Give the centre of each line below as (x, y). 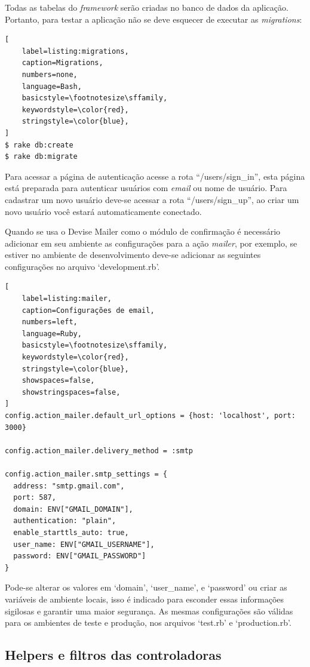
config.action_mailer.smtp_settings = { (86, 474)
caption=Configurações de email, (88, 310)
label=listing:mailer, (67, 299)
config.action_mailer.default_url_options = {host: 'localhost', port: (150, 416)
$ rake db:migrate (41, 157)
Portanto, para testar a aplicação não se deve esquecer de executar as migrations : (154, 19)
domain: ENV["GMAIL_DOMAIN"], (73, 509)
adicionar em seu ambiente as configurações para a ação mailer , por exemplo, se (151, 243)
